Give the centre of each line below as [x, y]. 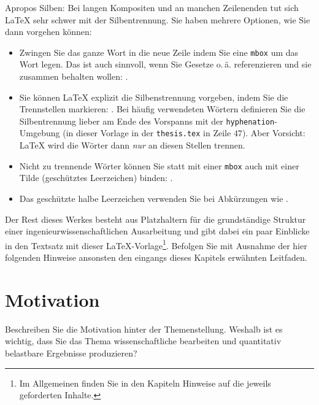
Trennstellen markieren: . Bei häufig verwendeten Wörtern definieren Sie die [162, 109]
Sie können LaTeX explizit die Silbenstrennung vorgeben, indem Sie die [154, 97]
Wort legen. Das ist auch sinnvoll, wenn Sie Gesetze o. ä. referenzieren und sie [165, 64]
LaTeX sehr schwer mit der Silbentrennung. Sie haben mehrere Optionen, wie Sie [158, 19]
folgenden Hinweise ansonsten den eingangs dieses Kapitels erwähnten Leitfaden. [156, 257]
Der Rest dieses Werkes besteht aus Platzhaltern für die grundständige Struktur [156, 219]
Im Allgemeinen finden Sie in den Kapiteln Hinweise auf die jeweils [145, 383]
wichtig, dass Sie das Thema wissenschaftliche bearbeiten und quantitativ [143, 341]
